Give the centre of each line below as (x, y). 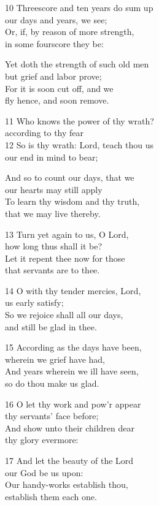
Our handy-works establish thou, (67, 484)
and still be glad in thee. (51, 326)
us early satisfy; (34, 302)
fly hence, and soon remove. (57, 100)
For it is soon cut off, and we (59, 88)
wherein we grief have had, (55, 359)
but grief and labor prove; (53, 76)
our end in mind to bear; (52, 157)
